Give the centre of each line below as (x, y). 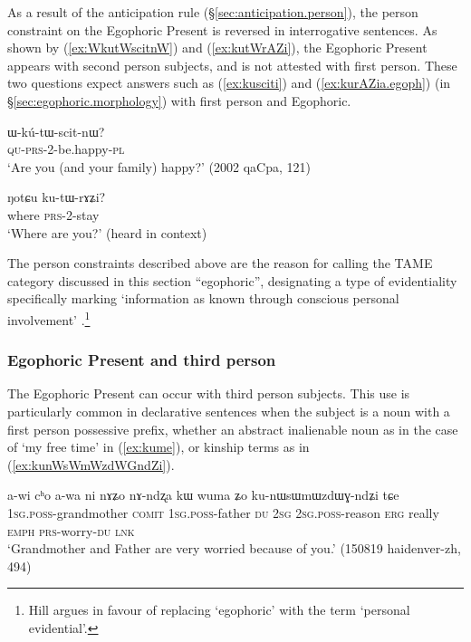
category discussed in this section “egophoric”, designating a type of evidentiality (232, 280)
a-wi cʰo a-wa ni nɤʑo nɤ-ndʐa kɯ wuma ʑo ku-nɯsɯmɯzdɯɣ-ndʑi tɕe (203, 495)
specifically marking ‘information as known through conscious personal (203, 298)
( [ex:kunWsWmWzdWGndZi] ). (91, 464)
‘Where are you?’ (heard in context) (107, 232)
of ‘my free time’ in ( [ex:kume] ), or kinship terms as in (159, 447)
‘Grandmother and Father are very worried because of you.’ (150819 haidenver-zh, (234, 548)
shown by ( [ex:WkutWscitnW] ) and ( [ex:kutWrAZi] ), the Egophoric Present (217, 48)
